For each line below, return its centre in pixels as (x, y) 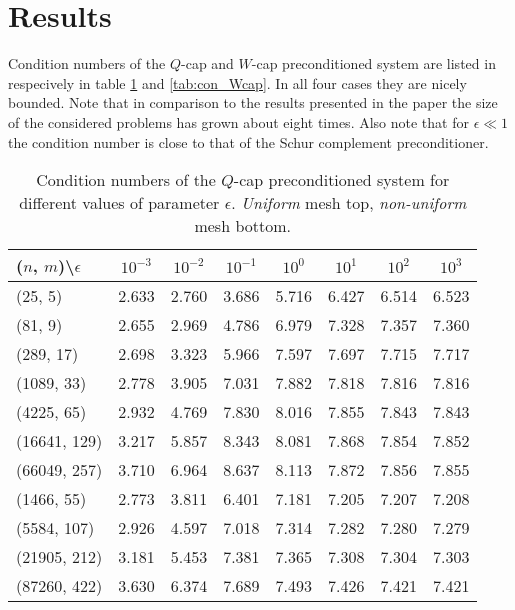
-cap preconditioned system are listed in (373, 63)
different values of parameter (119, 203)
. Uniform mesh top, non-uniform (349, 203)
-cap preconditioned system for (341, 180)
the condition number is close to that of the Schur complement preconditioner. (248, 141)
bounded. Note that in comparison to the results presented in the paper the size (253, 102)
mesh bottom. (242, 226)
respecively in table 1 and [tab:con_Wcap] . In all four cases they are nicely (237, 82)
